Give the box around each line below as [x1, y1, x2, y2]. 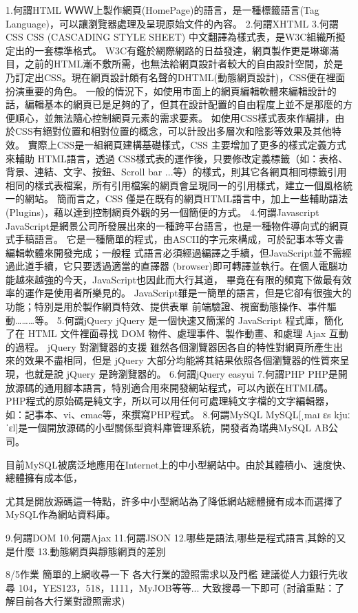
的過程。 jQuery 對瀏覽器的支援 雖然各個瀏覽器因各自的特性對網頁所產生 [6, 339, 334, 354]
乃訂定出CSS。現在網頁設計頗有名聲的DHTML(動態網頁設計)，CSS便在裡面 [6, 69, 346, 84]
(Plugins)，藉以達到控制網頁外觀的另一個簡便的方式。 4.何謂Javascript [6, 204, 319, 219]
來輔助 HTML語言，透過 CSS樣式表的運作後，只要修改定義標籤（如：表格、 [6, 151, 348, 165]
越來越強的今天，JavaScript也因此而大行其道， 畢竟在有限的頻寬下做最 [14, 272, 333, 286]
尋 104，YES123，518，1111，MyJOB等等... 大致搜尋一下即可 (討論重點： [6, 580, 335, 594]
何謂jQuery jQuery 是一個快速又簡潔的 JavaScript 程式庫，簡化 [64, 312, 344, 327]
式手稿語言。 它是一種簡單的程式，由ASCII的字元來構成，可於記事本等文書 [6, 232, 344, 246]
